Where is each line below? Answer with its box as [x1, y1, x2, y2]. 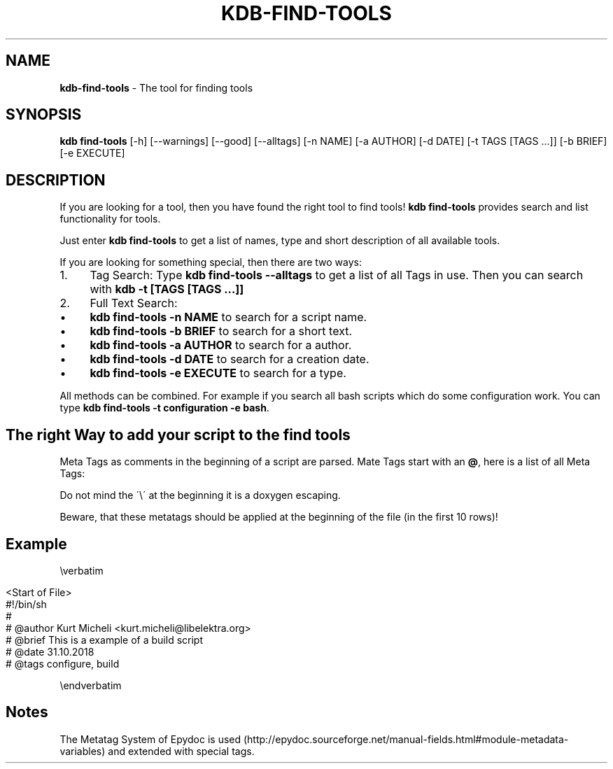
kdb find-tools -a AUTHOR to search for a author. [90, 338, 352, 353]
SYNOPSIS [6, 106, 82, 124]
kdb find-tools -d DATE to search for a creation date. [90, 352, 369, 367]
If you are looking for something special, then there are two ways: [59, 256, 362, 269]
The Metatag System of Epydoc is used [59, 733, 241, 745]
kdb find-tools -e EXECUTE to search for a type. [90, 366, 346, 381]
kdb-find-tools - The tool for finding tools [59, 81, 253, 94]
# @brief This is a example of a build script [6, 633, 203, 646]
